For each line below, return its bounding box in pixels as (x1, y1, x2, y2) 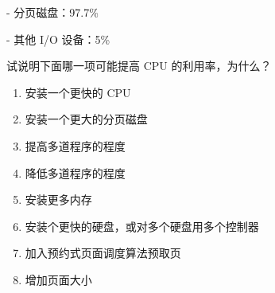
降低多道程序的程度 (25, 164, 126, 181)
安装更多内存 (25, 191, 92, 208)
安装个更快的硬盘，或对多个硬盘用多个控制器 (25, 217, 259, 234)
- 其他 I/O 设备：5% (6, 30, 110, 47)
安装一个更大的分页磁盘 (25, 111, 148, 127)
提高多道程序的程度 (25, 137, 126, 154)
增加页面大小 (25, 271, 92, 287)
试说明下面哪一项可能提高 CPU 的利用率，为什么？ (6, 57, 272, 74)
